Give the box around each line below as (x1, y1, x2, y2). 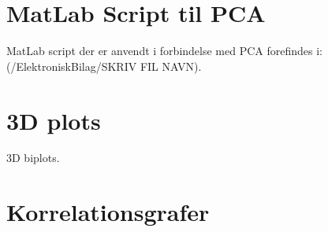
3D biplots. (6, 149, 60, 166)
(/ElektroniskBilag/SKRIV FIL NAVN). (6, 57, 202, 74)
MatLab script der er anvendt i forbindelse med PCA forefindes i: (6, 42, 323, 59)
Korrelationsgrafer (6, 196, 210, 228)
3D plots (6, 104, 101, 136)
